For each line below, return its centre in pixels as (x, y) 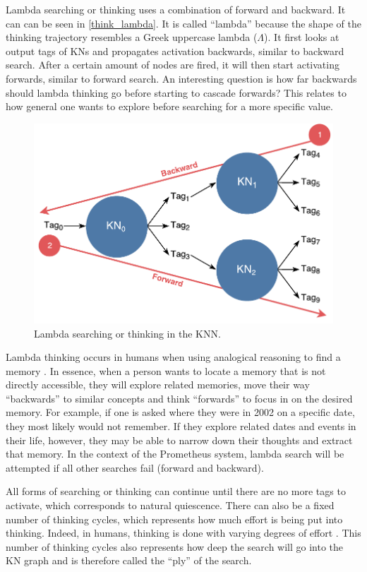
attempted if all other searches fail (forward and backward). (135, 467)
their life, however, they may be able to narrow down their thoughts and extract (179, 440)
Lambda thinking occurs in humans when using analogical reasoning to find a (173, 357)
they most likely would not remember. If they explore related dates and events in (181, 426)
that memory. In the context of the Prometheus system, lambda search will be (175, 454)
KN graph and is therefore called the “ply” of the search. (129, 560)
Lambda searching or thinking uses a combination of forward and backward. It (176, 9)
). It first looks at (302, 37)
